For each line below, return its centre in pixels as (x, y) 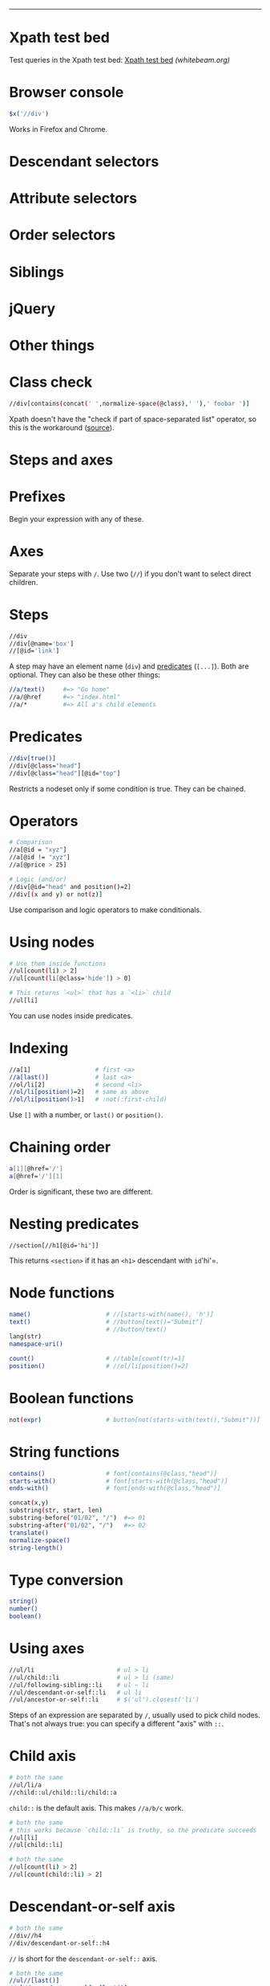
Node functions (62, 1293)
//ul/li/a (26, 1785)
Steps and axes (61, 460)
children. (24, 582)
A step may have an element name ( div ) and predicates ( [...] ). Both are (129, 666)
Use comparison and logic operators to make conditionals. (106, 910)
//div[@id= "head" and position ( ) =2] (70, 887)
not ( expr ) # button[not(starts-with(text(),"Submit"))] (135, 1419)
